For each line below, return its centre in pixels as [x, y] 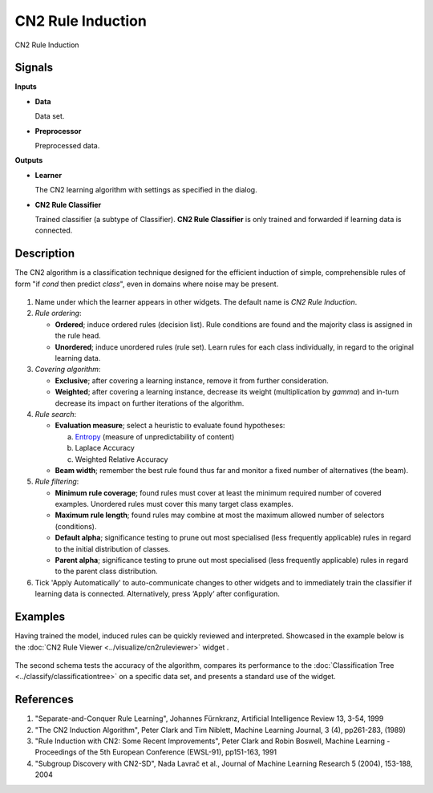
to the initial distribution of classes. [113, 548]
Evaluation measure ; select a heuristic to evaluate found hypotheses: [170, 426]
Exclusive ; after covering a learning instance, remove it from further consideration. [192, 380]
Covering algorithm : [68, 370]
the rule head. [78, 336]
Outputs [29, 160]
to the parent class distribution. [106, 571]
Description [45, 254]
